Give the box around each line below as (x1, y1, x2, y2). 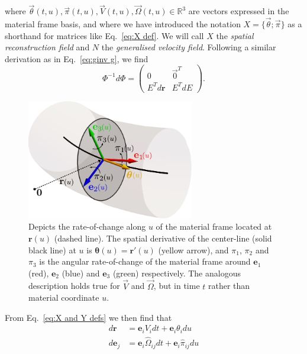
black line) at (28, 243, 76, 256)
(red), (28, 266, 49, 279)
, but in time (153, 279, 200, 292)
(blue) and (62, 266, 100, 279)
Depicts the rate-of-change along (28, 220, 146, 233)
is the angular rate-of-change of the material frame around (39, 255, 251, 268)
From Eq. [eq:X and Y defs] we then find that (5, 311, 172, 323)
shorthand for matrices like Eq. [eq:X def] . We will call (5, 29, 204, 41)
